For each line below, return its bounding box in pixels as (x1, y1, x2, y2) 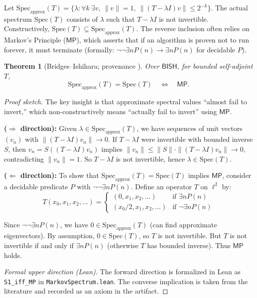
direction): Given (20, 123, 77, 133)
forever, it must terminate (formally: (4, 44, 114, 54)
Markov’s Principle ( (4, 35, 66, 45)
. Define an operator (131, 181, 192, 191)
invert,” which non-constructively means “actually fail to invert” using (4, 106, 217, 116)
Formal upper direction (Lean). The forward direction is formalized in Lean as (4, 266, 241, 277)
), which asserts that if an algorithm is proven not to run (76, 35, 249, 45)
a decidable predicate (4, 181, 68, 191)
